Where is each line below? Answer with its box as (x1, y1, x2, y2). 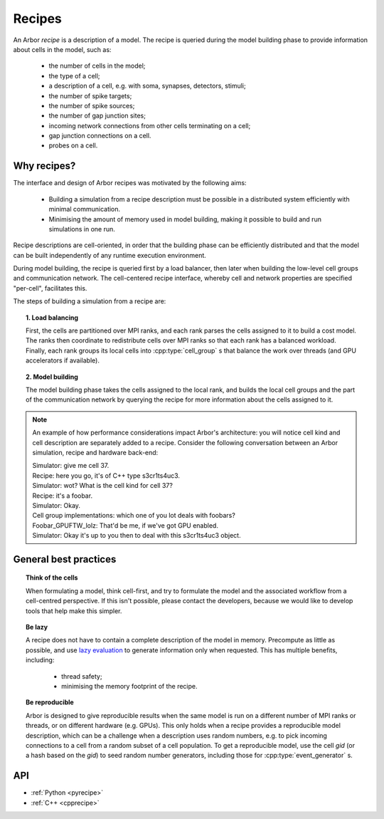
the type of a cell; (48, 71, 100, 80)
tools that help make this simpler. (26, 606, 122, 615)
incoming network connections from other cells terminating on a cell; (48, 121, 251, 130)
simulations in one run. (48, 224, 115, 233)
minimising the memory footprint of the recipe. (61, 682, 198, 690)
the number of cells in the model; (48, 61, 146, 71)
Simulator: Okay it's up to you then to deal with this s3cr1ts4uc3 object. (32, 531, 241, 540)
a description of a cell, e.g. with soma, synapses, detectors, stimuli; (48, 82, 246, 90)
